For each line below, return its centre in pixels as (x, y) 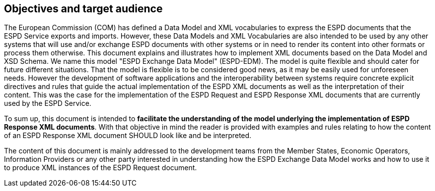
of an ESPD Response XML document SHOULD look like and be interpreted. (128, 136)
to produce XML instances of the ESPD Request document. (101, 168)
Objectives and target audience (83, 9)
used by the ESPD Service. (48, 103)
